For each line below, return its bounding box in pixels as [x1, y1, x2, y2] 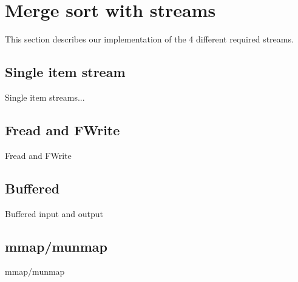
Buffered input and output [5, 207, 104, 220]
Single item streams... [5, 90, 85, 103]
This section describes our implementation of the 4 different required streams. [5, 33, 294, 45]
